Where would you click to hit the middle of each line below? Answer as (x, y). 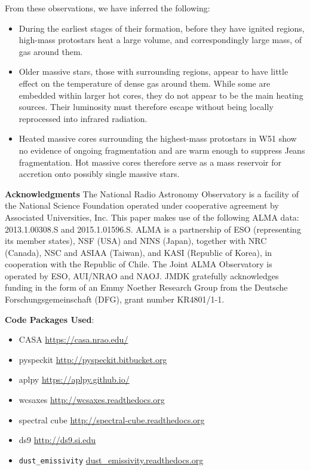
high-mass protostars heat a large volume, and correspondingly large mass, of (160, 40)
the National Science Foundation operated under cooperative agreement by (142, 205)
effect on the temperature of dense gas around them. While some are (145, 83)
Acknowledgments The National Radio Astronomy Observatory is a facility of (152, 193)
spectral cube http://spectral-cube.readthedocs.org (112, 419)
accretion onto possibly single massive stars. (99, 174)
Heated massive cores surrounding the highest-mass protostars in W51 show (158, 138)
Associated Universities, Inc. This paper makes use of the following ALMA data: (152, 217)
